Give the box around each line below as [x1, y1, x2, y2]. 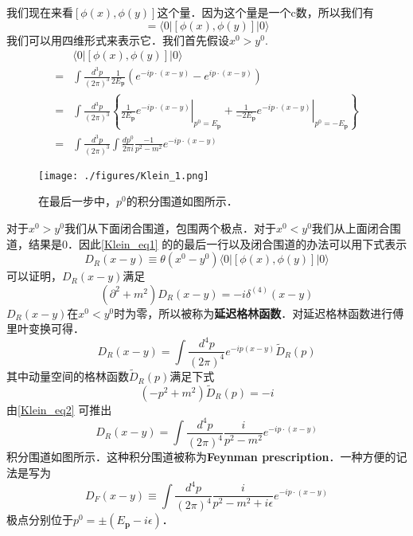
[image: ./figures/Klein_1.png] [38, 170, 209, 182]
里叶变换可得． [6, 320, 84, 337]
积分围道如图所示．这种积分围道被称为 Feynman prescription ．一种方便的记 [6, 448, 407, 465]
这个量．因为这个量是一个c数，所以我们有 [157, 4, 374, 20]
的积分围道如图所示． [126, 193, 238, 209]
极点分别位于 [6, 511, 73, 528]
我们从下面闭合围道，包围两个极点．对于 [64, 219, 276, 236]
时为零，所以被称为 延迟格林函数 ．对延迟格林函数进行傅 [114, 304, 404, 321]
